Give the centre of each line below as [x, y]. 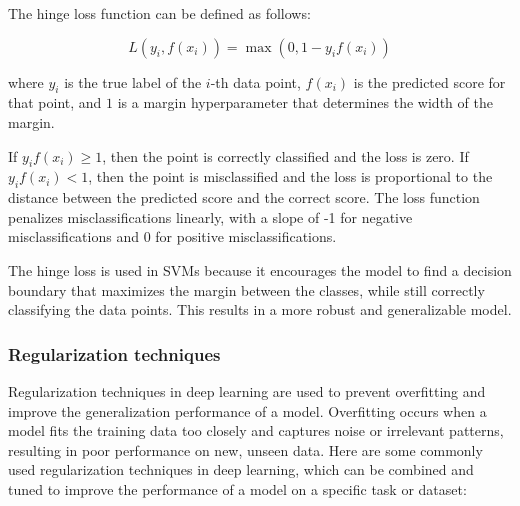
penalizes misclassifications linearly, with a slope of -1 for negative [210, 216]
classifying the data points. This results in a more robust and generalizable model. [260, 309]
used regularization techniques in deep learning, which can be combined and [241, 469]
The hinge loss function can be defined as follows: [159, 13]
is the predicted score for [429, 81]
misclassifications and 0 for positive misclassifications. [172, 236]
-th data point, [255, 81]
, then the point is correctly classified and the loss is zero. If [285, 155]
